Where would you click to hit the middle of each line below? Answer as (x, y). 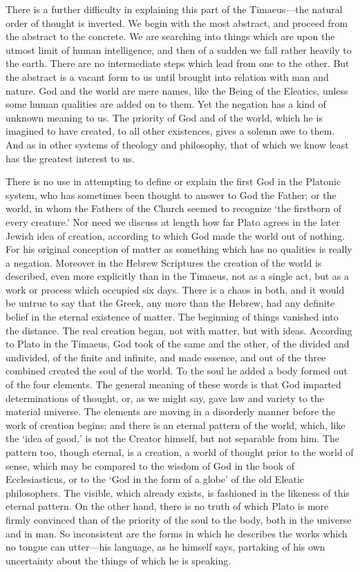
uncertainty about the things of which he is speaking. (119, 560)
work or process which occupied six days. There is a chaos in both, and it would (175, 289)
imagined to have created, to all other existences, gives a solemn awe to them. (170, 131)
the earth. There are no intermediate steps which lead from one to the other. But (178, 63)
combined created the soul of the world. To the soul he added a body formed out (177, 371)
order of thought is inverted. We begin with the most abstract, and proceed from (177, 22)
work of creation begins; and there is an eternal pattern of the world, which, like (176, 425)
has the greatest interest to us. (70, 158)
